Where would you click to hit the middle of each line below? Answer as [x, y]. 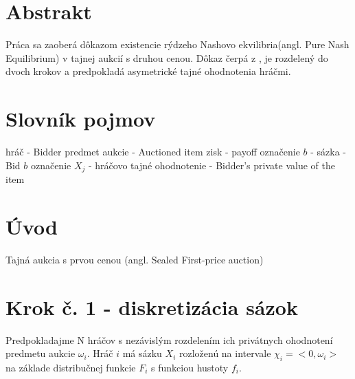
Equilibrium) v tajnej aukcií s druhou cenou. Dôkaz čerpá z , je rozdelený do [167, 57]
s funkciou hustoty [190, 367]
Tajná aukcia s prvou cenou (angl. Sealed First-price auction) [135, 259]
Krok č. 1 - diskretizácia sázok [152, 306]
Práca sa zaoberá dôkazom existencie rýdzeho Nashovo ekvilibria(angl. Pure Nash [177, 44]
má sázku [142, 353]
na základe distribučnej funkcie [71, 367]
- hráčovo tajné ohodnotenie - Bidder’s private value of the [212, 165]
